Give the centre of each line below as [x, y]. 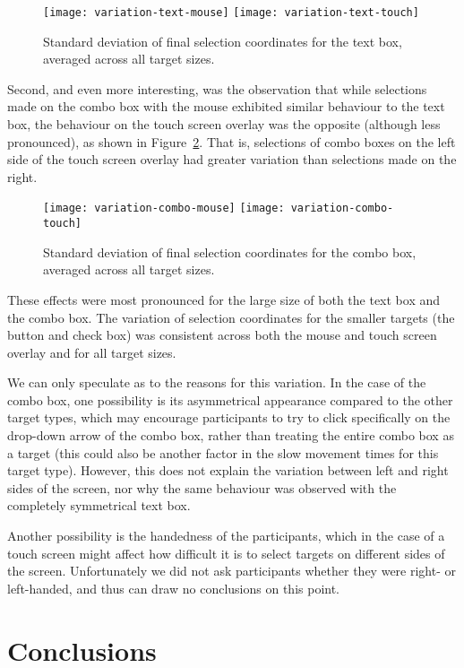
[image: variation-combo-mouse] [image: [164, 208]
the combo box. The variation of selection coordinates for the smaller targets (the [231, 317]
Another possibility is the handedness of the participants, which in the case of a [226, 536]
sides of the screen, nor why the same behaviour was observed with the [202, 487]
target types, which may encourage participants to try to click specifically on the [229, 417]
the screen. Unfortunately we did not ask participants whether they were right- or [232, 571]
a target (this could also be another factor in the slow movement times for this [223, 452]
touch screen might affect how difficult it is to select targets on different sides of [226, 553]
